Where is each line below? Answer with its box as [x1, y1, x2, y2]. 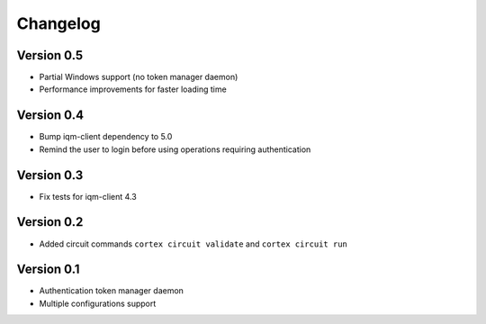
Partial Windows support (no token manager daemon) [39, 72, 238, 83]
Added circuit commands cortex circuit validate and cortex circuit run [39, 238, 348, 249]
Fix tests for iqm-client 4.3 [39, 191, 137, 202]
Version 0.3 [16, 167, 84, 183]
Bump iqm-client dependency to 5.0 [39, 131, 173, 142]
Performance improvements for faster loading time [39, 84, 227, 94]
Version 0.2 [16, 214, 84, 229]
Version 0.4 [16, 108, 85, 123]
